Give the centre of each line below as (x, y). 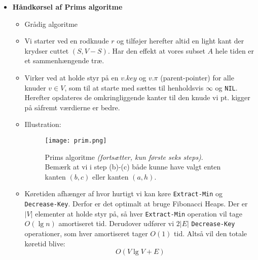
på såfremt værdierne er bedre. (72, 107)
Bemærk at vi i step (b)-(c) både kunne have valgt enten (133, 167)
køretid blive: (45, 243)
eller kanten (110, 176)
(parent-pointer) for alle (197, 77)
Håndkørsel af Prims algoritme (67, 7)
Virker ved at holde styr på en (71, 77)
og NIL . (226, 87)
